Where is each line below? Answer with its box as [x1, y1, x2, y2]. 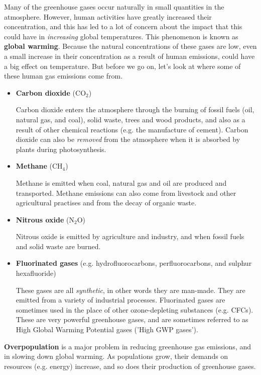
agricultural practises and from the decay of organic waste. [16, 197, 197, 208]
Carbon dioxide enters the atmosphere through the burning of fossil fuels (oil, [16, 104, 254, 115]
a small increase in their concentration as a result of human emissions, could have [4, 50, 255, 61]
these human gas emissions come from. [4, 70, 123, 81]
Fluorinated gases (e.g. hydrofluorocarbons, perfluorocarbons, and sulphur [16, 258, 252, 268]
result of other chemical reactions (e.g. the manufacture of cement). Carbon [16, 124, 248, 134]
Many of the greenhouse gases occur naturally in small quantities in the [4, 2, 224, 12]
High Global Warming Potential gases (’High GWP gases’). [16, 324, 198, 335]
